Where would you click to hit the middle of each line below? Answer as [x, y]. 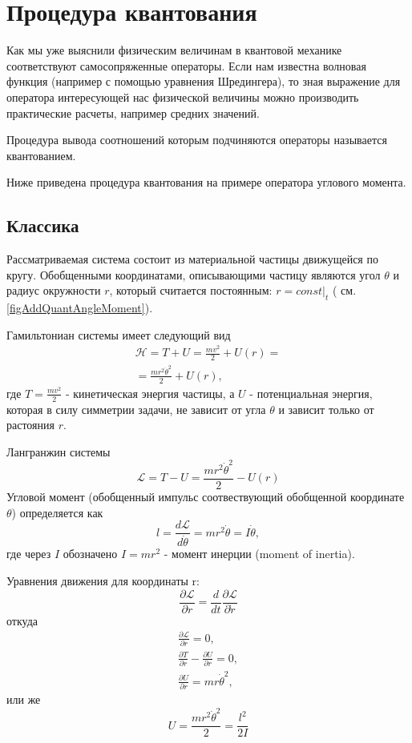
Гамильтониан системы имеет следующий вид [119, 334]
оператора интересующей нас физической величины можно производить [183, 96]
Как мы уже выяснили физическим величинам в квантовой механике [174, 50]
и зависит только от [326, 409]
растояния [30, 425]
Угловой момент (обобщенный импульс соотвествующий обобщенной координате [206, 497]
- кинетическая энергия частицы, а [150, 393]
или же [24, 699]
